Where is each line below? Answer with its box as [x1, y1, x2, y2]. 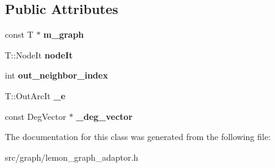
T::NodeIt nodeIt [5, 48, 73, 61]
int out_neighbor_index [5, 69, 108, 82]
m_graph [43, 28, 84, 41]
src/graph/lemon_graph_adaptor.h [5, 150, 139, 163]
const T [5, 28, 34, 41]
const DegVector [5, 110, 67, 122]
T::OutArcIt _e [5, 89, 65, 102]
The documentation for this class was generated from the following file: [5, 130, 271, 143]
